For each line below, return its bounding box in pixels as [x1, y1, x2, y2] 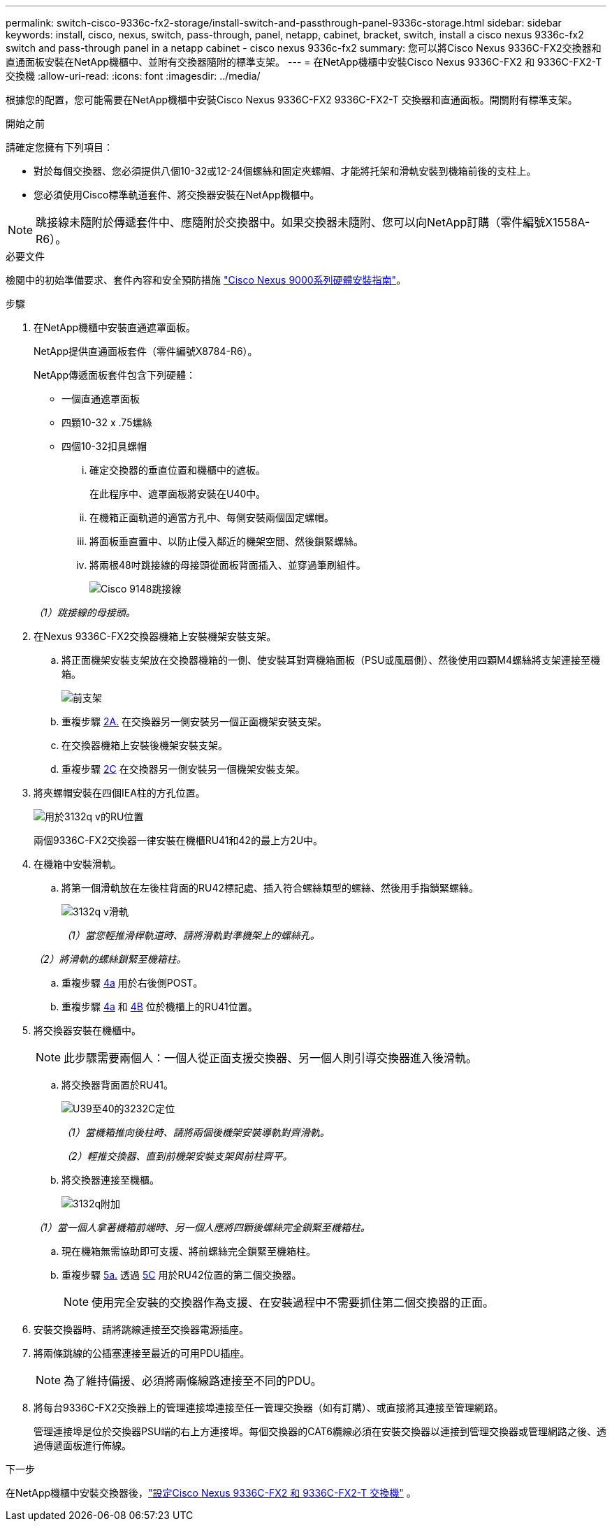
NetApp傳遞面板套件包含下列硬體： [34, 369, 196, 381]
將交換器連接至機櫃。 [61, 1174, 159, 1186]
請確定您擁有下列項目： [6, 141, 113, 153]
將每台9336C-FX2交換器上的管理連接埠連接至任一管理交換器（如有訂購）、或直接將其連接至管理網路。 [34, 1402, 504, 1414]
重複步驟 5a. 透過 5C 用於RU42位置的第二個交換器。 [61, 1269, 302, 1281]
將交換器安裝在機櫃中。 [34, 1024, 141, 1036]
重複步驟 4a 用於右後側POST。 [61, 977, 203, 989]
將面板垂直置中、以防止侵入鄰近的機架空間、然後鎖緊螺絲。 [89, 535, 363, 547]
